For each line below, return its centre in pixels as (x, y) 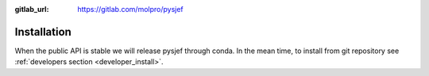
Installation (43, 32)
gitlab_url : (32, 9)
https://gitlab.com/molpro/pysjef (131, 9)
